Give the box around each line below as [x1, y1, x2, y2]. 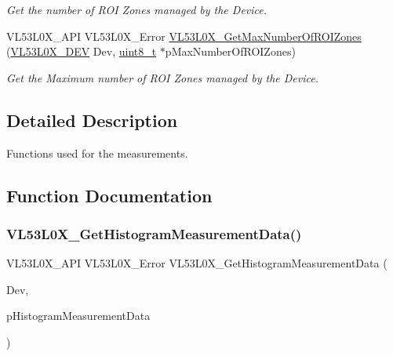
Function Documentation [6, 183, 213, 207]
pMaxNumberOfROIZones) [165, 43, 296, 60]
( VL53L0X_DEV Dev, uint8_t [6, 43, 157, 60]
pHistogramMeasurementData [6, 307, 151, 324]
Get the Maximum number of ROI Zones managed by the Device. [6, 69, 318, 85]
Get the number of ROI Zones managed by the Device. [6, 2, 267, 17]
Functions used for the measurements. [6, 144, 188, 161]
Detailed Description [6, 107, 178, 132]
